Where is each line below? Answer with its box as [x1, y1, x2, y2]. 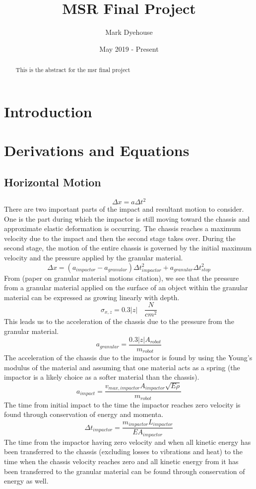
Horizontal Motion [4, 174, 101, 189]
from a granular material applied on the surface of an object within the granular [4, 282, 248, 293]
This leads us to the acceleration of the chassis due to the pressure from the [4, 316, 234, 326]
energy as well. [4, 476, 49, 486]
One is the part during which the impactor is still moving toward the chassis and [4, 213, 250, 224]
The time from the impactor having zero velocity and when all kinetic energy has [4, 436, 251, 447]
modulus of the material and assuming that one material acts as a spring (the [4, 362, 240, 372]
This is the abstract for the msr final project [15, 66, 130, 74]
